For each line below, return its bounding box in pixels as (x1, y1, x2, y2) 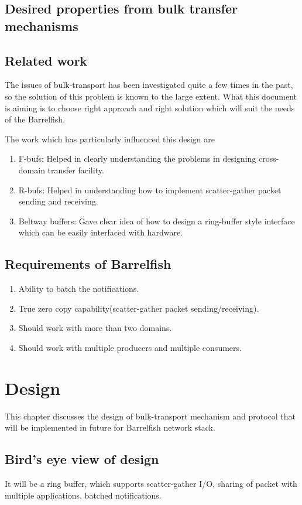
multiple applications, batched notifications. (5, 489, 162, 501)
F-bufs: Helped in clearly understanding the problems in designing (18, 152, 256, 165)
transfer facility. (47, 163, 104, 176)
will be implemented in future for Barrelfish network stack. (5, 421, 215, 434)
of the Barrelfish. (5, 113, 66, 125)
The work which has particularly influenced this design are (5, 132, 215, 145)
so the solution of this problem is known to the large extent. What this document (5, 90, 297, 102)
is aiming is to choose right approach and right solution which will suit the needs (5, 101, 295, 114)
